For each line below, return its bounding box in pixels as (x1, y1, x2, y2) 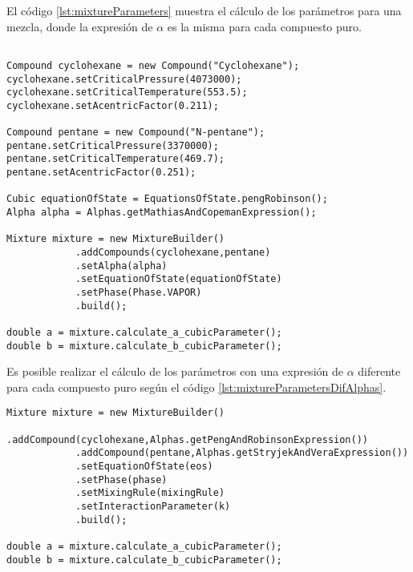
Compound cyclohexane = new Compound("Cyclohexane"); (6, 59, 300, 71)
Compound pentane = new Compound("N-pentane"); (6, 127, 265, 139)
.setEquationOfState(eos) (75, 461, 213, 473)
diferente (358, 363, 401, 380)
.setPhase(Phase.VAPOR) (75, 287, 202, 298)
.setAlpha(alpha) (75, 260, 168, 272)
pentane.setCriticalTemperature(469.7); (6, 153, 225, 165)
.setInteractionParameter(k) (75, 501, 231, 513)
